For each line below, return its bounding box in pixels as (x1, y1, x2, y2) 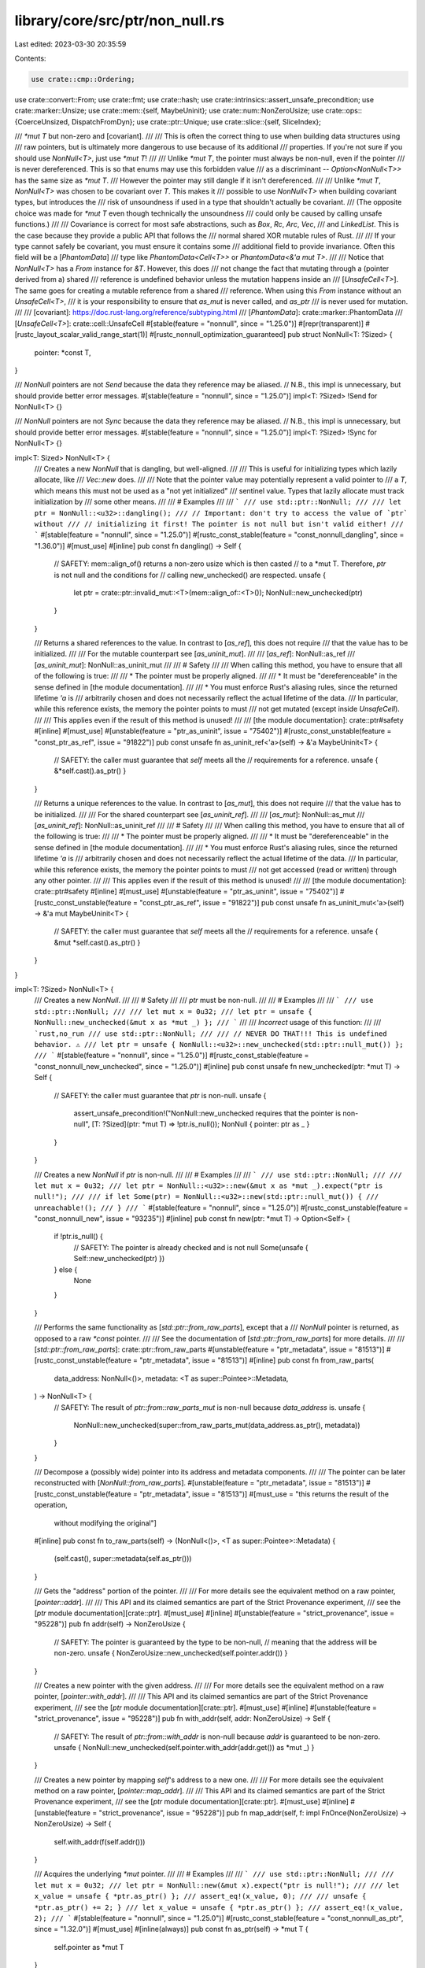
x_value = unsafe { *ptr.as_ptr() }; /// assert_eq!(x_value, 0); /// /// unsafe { (34, 1892, 367, 1901)
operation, (34, 1500, 68, 1510)
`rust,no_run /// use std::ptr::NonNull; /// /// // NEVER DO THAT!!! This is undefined (34, 1029, 387, 1038)
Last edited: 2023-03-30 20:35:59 (14, 39, 127, 49)
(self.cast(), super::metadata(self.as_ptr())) (54, 1554, 192, 1563)
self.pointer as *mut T (54, 1942, 125, 1951)
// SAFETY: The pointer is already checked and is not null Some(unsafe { (73, 1242, 309, 1252)
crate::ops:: (325, 106, 362, 116)
